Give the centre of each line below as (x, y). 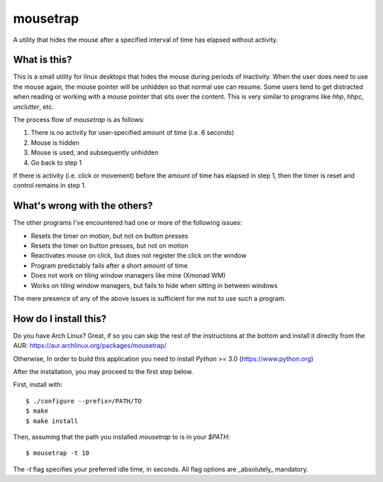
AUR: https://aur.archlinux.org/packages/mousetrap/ (90, 346)
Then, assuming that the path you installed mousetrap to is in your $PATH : (122, 437)
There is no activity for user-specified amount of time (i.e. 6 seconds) (132, 133)
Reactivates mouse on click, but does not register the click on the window (139, 256)
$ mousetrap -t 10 (58, 453)
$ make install (52, 421)
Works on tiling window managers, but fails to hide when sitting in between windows (154, 285)
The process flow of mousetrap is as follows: (79, 120)
